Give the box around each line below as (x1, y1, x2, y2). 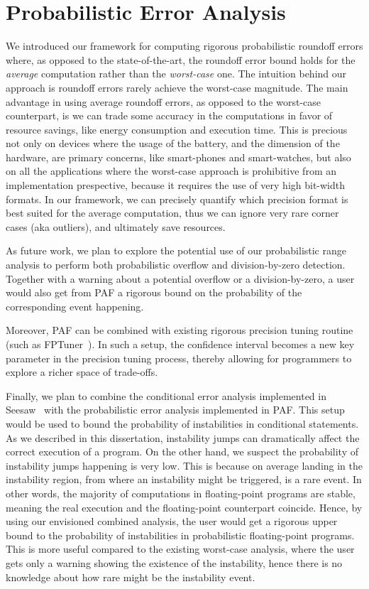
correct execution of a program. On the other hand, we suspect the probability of (6, 444, 359, 459)
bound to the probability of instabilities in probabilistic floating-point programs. (6, 527, 355, 542)
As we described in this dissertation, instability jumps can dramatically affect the (6, 430, 360, 445)
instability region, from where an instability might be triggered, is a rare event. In (6, 472, 362, 487)
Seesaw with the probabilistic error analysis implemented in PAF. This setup (6, 402, 345, 417)
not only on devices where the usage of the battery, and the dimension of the (6, 136, 340, 151)
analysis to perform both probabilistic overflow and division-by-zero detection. (6, 257, 346, 272)
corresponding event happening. (6, 298, 144, 313)
